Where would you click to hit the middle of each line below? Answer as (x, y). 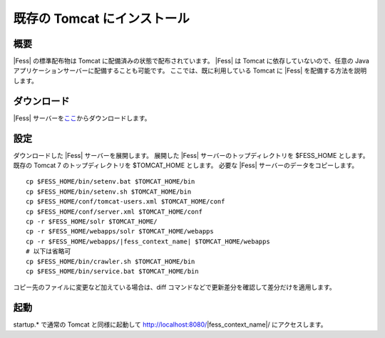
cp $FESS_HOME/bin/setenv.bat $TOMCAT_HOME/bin (111, 182)
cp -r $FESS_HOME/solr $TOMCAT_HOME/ (92, 222)
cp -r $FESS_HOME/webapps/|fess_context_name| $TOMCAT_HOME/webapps (148, 241)
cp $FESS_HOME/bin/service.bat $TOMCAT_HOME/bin (112, 271)
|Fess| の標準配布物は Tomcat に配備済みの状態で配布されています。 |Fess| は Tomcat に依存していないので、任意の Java (191, 61)
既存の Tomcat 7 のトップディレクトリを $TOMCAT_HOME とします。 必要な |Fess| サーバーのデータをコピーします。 (186, 165)
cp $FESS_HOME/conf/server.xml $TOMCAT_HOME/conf (114, 211)
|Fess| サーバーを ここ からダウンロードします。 (82, 118)
